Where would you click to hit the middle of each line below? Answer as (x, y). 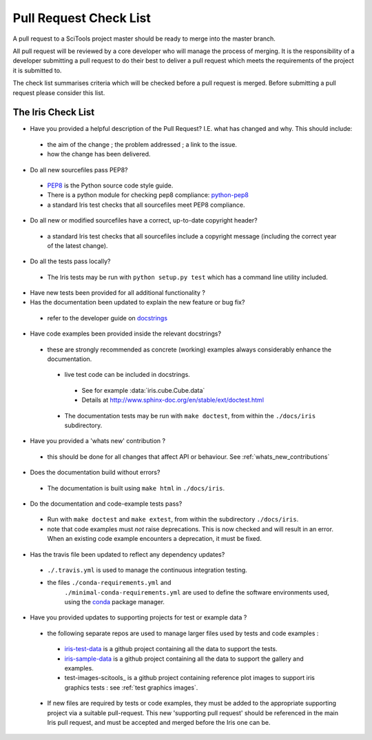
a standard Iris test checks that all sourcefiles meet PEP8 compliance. (146, 205)
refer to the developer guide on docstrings (107, 318)
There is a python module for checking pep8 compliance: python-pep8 (148, 195)
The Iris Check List (54, 113)
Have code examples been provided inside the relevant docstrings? (126, 333)
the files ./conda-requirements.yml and (109, 583)
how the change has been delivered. (99, 154)
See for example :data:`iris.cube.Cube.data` (143, 390)
